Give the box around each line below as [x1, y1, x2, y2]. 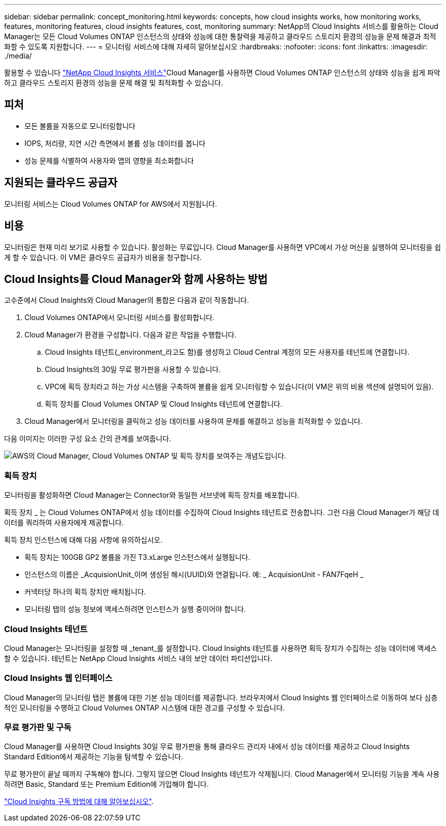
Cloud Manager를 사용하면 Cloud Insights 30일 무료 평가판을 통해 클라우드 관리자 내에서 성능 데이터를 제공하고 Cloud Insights [4, 742, 410, 751]
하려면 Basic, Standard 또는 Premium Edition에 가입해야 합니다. [4, 780, 209, 789]
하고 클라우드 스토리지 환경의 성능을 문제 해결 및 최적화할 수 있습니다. [4, 78, 223, 87]
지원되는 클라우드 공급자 [4, 176, 118, 189]
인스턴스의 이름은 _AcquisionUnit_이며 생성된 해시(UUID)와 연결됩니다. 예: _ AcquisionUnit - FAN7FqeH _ [24, 570, 364, 579]
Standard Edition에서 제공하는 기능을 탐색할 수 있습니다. [4, 752, 183, 761]
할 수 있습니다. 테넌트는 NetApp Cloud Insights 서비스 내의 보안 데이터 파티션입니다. [4, 653, 272, 663]
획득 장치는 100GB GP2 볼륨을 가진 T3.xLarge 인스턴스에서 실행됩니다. [24, 553, 250, 562]
